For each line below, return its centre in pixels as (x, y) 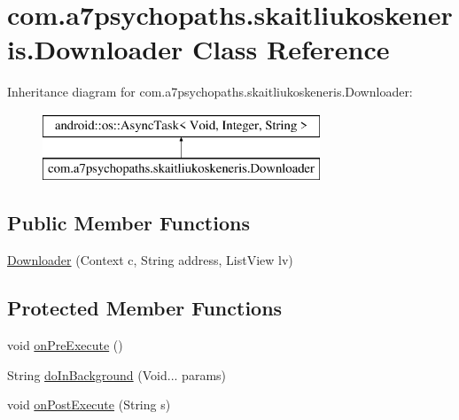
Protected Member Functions (145, 308)
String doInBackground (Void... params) (117, 374)
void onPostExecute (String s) (89, 404)
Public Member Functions (128, 223)
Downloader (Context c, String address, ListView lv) (150, 260)
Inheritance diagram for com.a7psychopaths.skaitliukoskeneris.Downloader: (210, 92)
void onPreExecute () (65, 345)
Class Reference (291, 49)
